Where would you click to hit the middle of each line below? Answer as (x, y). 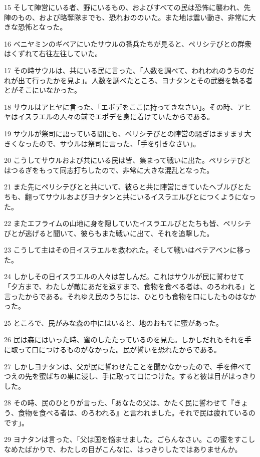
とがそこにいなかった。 (43, 90)
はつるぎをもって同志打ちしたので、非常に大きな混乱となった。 (109, 170)
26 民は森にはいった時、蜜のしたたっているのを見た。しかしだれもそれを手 (128, 339)
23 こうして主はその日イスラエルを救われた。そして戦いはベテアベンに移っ (127, 250)
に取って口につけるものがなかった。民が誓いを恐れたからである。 (112, 350)
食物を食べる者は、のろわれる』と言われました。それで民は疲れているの (137, 412)
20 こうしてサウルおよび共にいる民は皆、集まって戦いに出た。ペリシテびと (127, 160)
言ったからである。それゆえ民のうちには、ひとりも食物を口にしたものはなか (130, 296)
